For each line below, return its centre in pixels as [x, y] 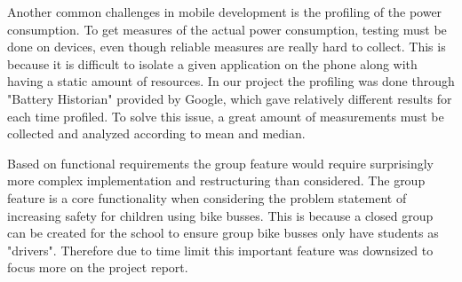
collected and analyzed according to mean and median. [156, 133]
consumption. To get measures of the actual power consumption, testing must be [227, 29]
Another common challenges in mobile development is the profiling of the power [225, 12]
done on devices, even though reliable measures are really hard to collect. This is [227, 47]
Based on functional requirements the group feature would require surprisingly [220, 163]
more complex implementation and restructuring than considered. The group [216, 180]
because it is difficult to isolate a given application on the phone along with [212, 63]
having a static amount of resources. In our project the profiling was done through [231, 81]
